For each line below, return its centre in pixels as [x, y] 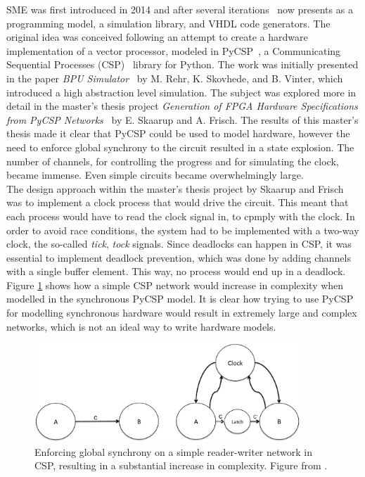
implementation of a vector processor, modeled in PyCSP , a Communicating [174, 50]
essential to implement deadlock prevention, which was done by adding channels [179, 257]
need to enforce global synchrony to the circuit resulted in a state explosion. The [180, 147]
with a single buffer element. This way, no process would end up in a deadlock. [176, 271]
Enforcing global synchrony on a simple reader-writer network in [173, 451]
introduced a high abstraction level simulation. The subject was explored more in [181, 92]
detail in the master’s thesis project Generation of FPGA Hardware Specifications [182, 106]
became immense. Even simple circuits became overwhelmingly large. [155, 175]
